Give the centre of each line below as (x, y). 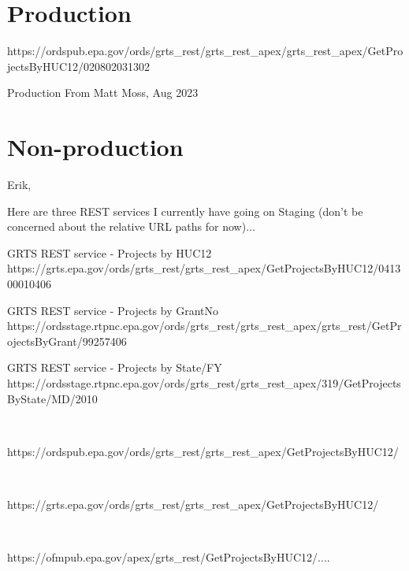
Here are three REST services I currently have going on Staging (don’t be (185, 211)
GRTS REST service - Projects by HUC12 (110, 252)
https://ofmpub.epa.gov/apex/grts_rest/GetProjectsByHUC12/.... (169, 557)
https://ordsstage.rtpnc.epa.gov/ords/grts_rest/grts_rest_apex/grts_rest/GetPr (204, 326)
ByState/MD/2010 (52, 398)
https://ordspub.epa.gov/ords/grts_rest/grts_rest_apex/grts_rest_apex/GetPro (205, 51)
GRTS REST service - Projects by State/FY (115, 367)
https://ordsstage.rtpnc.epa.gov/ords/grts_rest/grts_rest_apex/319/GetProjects (204, 382)
